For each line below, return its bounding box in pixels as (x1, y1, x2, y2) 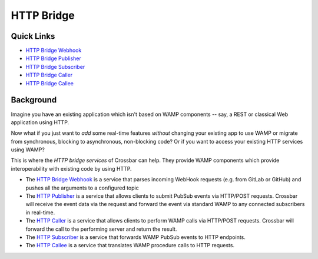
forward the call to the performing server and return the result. (25, 225, 177, 233)
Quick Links (11, 31, 55, 41)
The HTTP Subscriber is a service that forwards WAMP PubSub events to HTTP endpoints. (25, 234, 246, 241)
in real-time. (25, 209, 55, 216)
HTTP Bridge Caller (25, 71, 73, 79)
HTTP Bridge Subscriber (25, 63, 85, 70)
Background (11, 95, 57, 105)
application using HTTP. (11, 118, 69, 126)
